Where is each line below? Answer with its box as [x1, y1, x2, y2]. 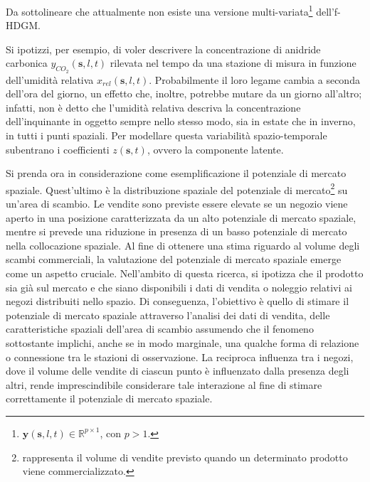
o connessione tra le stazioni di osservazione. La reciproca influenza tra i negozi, [6, 349, 354, 364]
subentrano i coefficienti [6, 141, 110, 156]
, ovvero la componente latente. [147, 141, 284, 156]
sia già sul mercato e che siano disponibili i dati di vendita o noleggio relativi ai [6, 279, 352, 294]
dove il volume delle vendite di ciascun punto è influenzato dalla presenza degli [6, 363, 349, 378]
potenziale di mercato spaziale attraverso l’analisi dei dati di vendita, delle [6, 307, 330, 322]
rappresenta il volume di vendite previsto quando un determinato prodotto [22, 449, 348, 464]
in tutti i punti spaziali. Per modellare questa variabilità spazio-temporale [6, 128, 327, 143]
